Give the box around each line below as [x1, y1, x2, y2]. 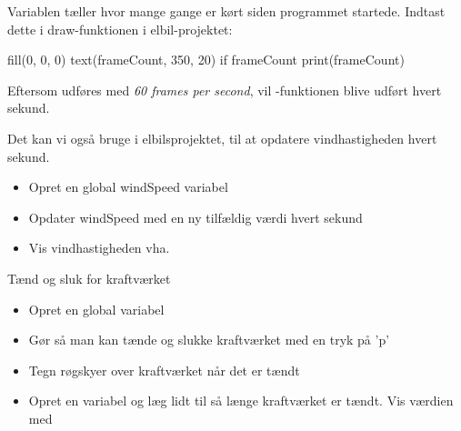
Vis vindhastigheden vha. [28, 238, 170, 257]
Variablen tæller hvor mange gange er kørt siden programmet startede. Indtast [7, 2, 446, 20]
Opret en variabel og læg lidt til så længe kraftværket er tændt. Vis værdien [28, 391, 454, 410]
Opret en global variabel [28, 299, 165, 318]
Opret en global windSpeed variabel [28, 177, 228, 196]
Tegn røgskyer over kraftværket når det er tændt [28, 360, 300, 379]
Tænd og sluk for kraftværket [7, 268, 171, 287]
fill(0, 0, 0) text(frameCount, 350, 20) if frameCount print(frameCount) [7, 50, 405, 69]
